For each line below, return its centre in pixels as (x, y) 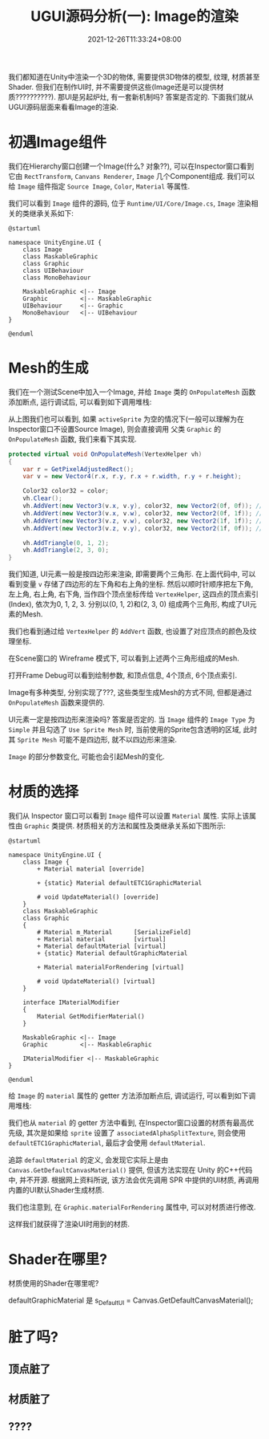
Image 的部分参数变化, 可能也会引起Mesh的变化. (87, 757)
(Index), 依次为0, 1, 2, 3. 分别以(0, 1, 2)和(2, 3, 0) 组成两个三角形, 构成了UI (129, 604)
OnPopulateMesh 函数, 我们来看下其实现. (73, 439)
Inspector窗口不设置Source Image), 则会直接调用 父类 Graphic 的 (115, 429)
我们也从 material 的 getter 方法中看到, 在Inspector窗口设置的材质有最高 (128, 1123)
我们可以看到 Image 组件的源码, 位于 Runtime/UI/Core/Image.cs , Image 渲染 (130, 203)
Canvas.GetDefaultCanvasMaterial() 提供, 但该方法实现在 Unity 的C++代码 (130, 1170)
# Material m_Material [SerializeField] (114, 933)
